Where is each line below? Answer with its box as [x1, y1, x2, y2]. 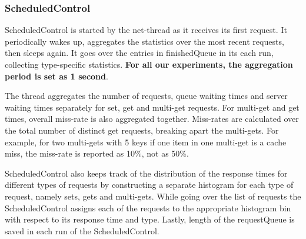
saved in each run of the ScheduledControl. [5, 224, 159, 237]
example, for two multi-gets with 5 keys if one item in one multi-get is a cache [5, 135, 287, 148]
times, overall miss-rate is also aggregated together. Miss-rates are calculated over [5, 112, 299, 125]
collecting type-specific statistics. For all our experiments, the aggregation [5, 58, 293, 70]
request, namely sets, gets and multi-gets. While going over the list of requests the [5, 190, 301, 202]
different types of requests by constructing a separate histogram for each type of [5, 178, 294, 191]
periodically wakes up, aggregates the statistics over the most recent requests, [5, 35, 284, 47]
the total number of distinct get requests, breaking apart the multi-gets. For [5, 124, 279, 136]
